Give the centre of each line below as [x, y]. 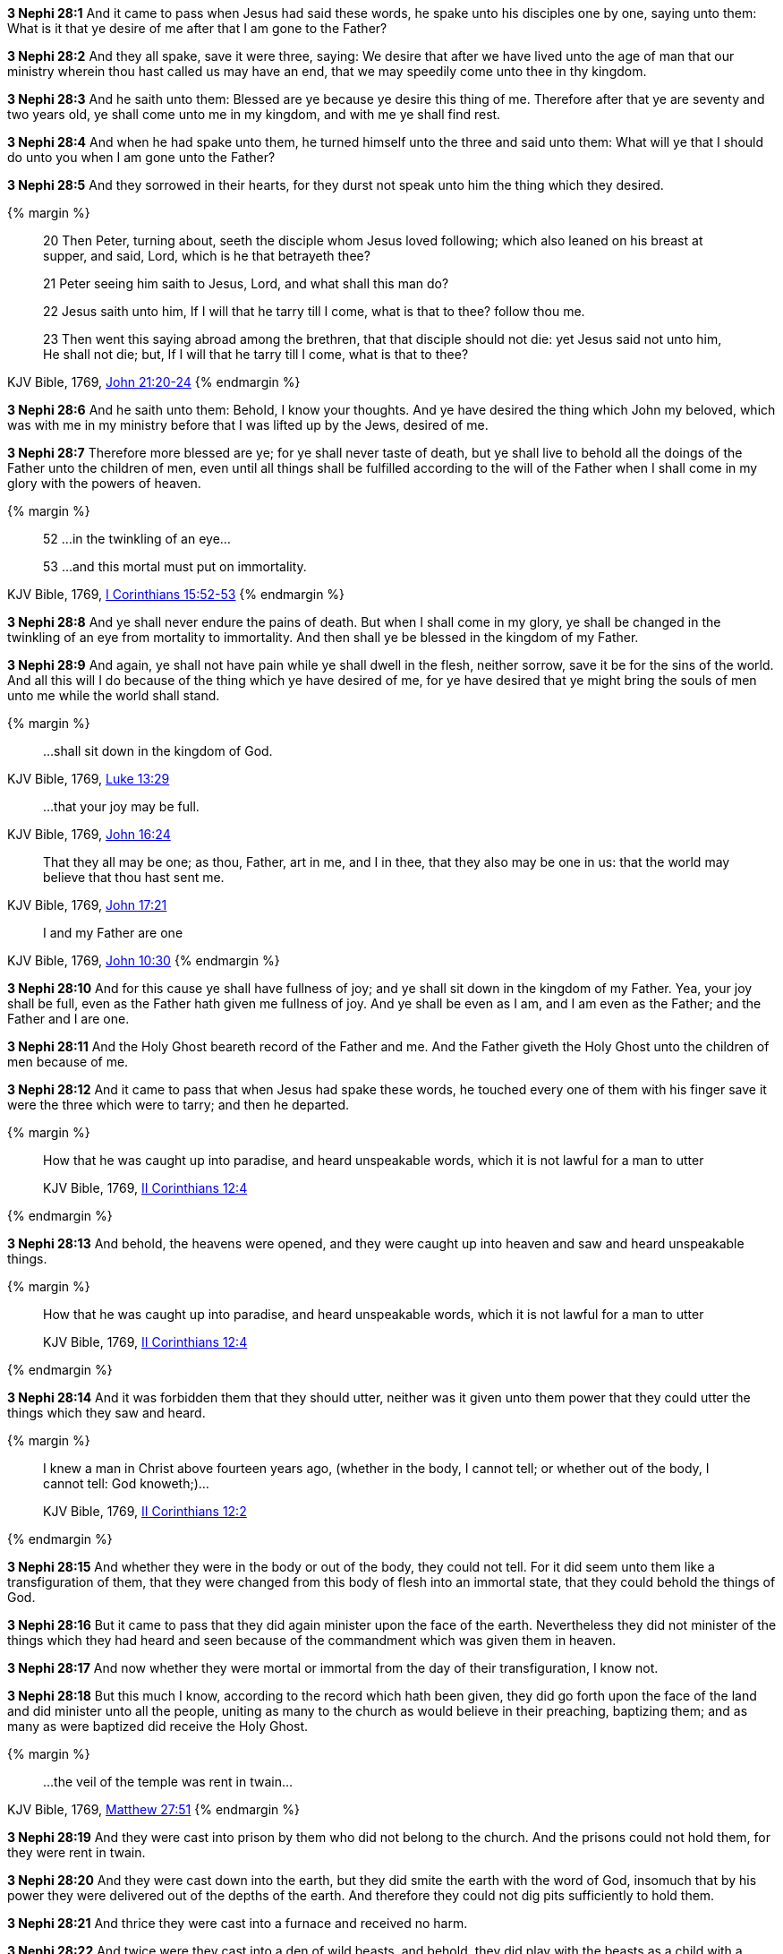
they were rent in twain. [77, 1852]
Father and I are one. [68, 1019]
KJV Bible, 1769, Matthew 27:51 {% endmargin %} [153, 1809]
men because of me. [68, 1062]
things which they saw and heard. [106, 1413]
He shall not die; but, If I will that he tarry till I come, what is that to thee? [256, 354]
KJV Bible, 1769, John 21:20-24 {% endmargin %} [154, 382]
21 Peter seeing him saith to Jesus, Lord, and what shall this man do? [246, 283]
